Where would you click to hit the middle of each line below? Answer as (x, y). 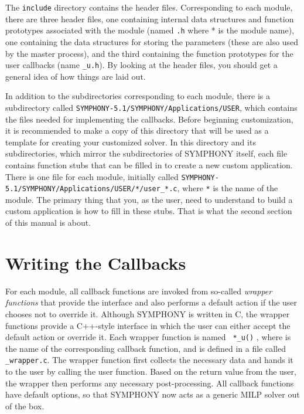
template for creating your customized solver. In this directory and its (131, 142)
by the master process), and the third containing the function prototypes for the (149, 53)
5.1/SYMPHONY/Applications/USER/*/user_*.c (91, 189)
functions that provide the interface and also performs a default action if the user (151, 302)
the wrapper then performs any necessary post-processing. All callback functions (150, 383)
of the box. (25, 405)
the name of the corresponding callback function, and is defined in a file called (146, 348)
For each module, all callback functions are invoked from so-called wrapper (139, 291)
